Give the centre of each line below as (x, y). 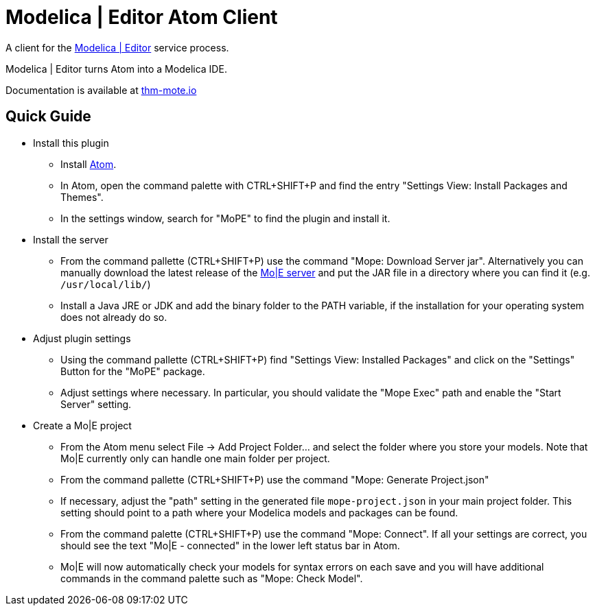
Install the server (71, 239)
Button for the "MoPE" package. (133, 371)
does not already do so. (114, 317)
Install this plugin (71, 143)
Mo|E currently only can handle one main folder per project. (195, 458)
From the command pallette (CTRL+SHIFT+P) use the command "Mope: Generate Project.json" (275, 479)
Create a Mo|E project (82, 425)
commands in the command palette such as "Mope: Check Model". (212, 578)
